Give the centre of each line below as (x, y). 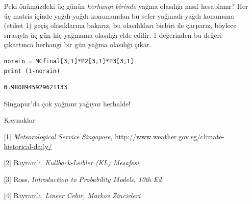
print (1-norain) (32, 71)
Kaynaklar (20, 120)
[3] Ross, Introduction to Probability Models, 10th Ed (83, 179)
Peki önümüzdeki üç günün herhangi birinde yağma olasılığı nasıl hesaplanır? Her (126, 6)
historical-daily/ (28, 146)
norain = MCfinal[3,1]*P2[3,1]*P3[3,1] (69, 61)
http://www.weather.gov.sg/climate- (170, 136)
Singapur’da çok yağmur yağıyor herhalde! (67, 103)
